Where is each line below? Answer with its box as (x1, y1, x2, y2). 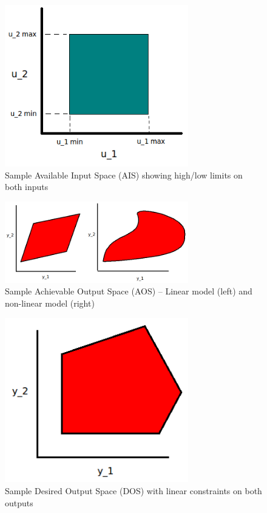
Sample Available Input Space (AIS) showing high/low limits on (5, 168, 243, 181)
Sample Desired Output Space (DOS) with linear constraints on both (5, 484, 262, 497)
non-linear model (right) (5, 296, 95, 309)
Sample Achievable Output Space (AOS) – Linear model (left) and (5, 285, 252, 297)
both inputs (5, 180, 49, 193)
